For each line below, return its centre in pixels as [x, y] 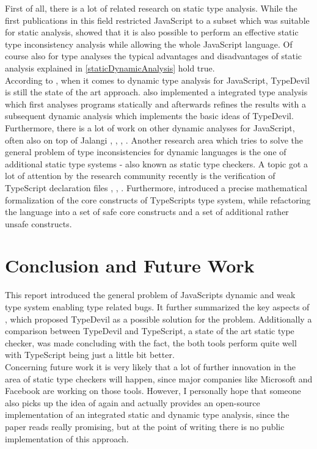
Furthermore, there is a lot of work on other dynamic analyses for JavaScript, [150, 127]
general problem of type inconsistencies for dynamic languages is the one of [146, 152]
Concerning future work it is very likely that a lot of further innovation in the [150, 366]
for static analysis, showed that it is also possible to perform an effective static [152, 32]
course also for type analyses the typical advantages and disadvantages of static [153, 56]
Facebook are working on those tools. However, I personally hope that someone [153, 391]
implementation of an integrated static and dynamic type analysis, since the [147, 414]
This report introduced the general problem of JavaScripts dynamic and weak [150, 295]
